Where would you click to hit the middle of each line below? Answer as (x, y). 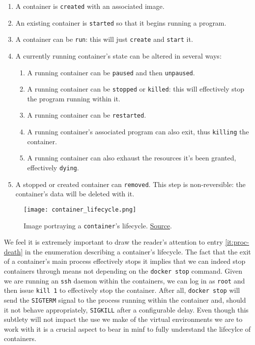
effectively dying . (53, 167)
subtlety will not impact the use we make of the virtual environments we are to (123, 319)
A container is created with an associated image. (90, 6)
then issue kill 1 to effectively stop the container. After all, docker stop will (122, 290)
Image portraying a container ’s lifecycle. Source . (98, 225)
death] (14, 251)
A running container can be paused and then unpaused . (111, 72)
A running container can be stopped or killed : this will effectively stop (136, 89)
